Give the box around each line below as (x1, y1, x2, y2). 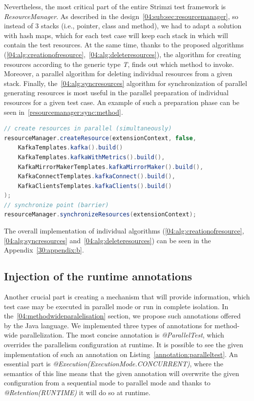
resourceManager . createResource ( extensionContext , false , (4, 134, 196, 142)
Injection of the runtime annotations (4, 269, 192, 284)
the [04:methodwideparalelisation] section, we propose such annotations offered (4, 311, 241, 321)
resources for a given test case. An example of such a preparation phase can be (4, 97, 240, 107)
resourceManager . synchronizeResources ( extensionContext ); (4, 211, 196, 218)
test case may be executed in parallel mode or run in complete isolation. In (4, 301, 229, 311)
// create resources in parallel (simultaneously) (4, 125, 172, 132)
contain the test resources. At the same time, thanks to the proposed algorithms (4, 40, 244, 50)
